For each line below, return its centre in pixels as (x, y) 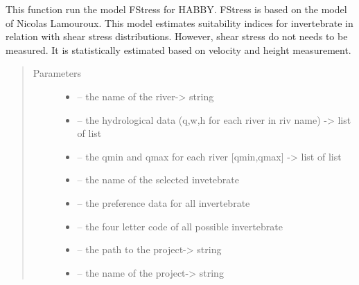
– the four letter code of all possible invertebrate (180, 226)
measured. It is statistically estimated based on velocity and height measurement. (178, 49)
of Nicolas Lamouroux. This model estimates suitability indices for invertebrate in (179, 22)
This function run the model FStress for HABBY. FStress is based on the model (176, 9)
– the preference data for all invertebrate (164, 202)
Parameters (57, 73)
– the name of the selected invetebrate (158, 180)
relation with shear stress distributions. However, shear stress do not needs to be (177, 36)
